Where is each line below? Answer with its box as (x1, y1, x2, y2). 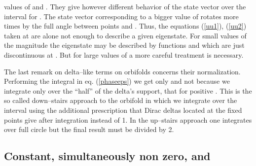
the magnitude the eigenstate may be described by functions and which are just (4, 40, 245, 50)
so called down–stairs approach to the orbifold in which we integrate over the (4, 95, 237, 105)
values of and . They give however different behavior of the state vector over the (4, 1, 246, 11)
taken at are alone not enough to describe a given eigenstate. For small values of (4, 30, 247, 40)
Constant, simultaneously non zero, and (4, 148, 211, 164)
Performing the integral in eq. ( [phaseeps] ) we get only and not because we (4, 76, 230, 86)
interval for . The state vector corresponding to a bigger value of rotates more (4, 11, 239, 21)
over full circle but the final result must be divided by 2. (4, 124, 174, 134)
